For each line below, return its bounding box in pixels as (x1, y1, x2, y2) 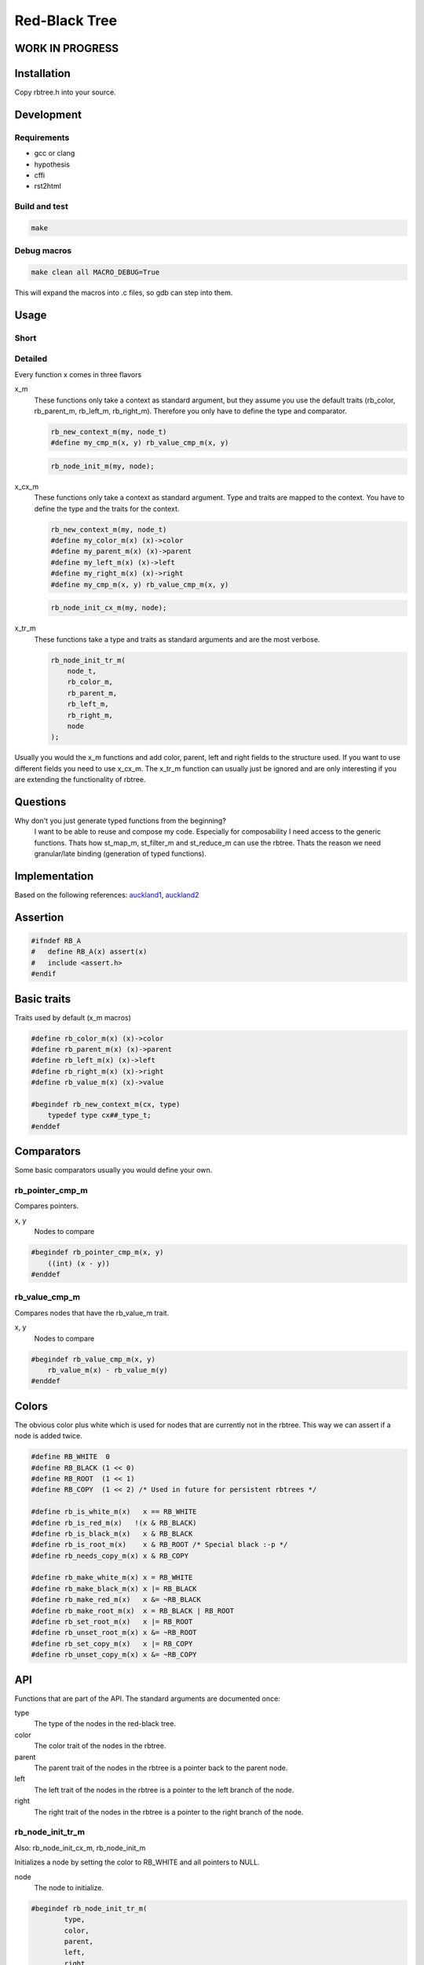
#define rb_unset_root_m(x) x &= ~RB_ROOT (31, 1628, 197, 1637)
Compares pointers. (14, 1201, 79, 1210)
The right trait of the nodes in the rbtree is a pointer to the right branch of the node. (34, 1807, 304, 1816)
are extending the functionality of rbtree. (14, 775, 146, 784)
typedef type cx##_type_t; (47, 1111, 152, 1120)
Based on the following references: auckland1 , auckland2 (14, 891, 199, 900)
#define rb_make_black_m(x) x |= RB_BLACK (31, 1584, 197, 1593)
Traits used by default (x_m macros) (14, 1012, 131, 1022)
